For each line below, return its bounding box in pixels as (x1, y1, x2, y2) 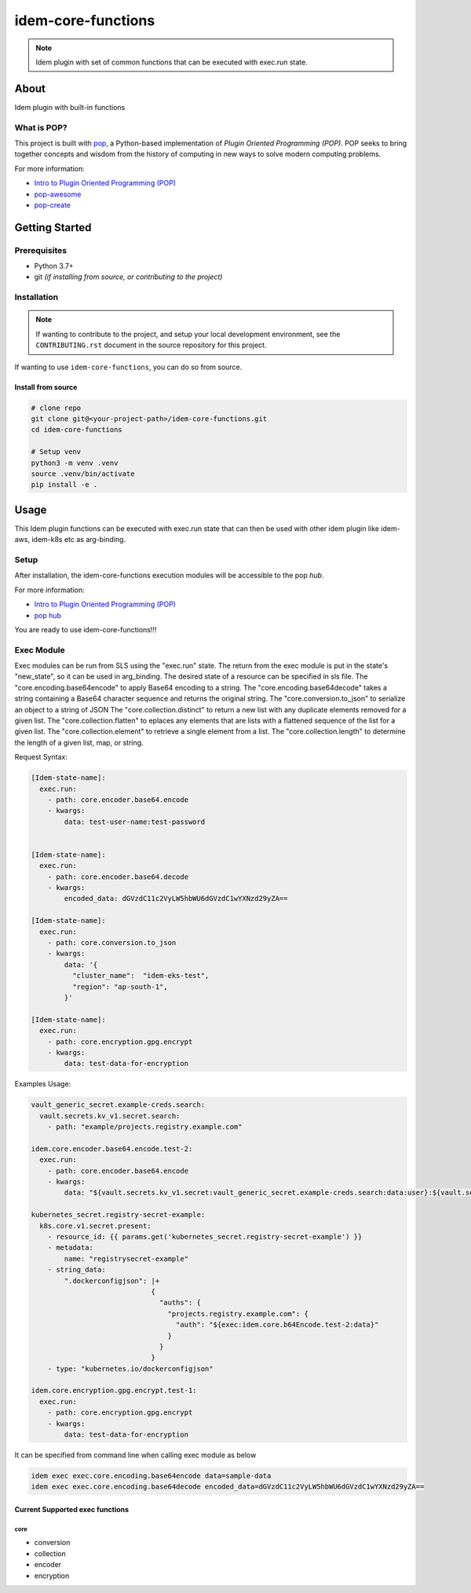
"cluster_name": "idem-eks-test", (71, 971, 210, 980)
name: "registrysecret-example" (64, 1254, 188, 1263)
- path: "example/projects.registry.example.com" (47, 1122, 243, 1131)
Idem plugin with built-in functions (14, 102, 126, 112)
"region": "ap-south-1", (71, 982, 168, 991)
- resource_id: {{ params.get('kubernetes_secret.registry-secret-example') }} (47, 1232, 363, 1241)
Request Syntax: (14, 753, 68, 762)
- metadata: (47, 1243, 94, 1252)
